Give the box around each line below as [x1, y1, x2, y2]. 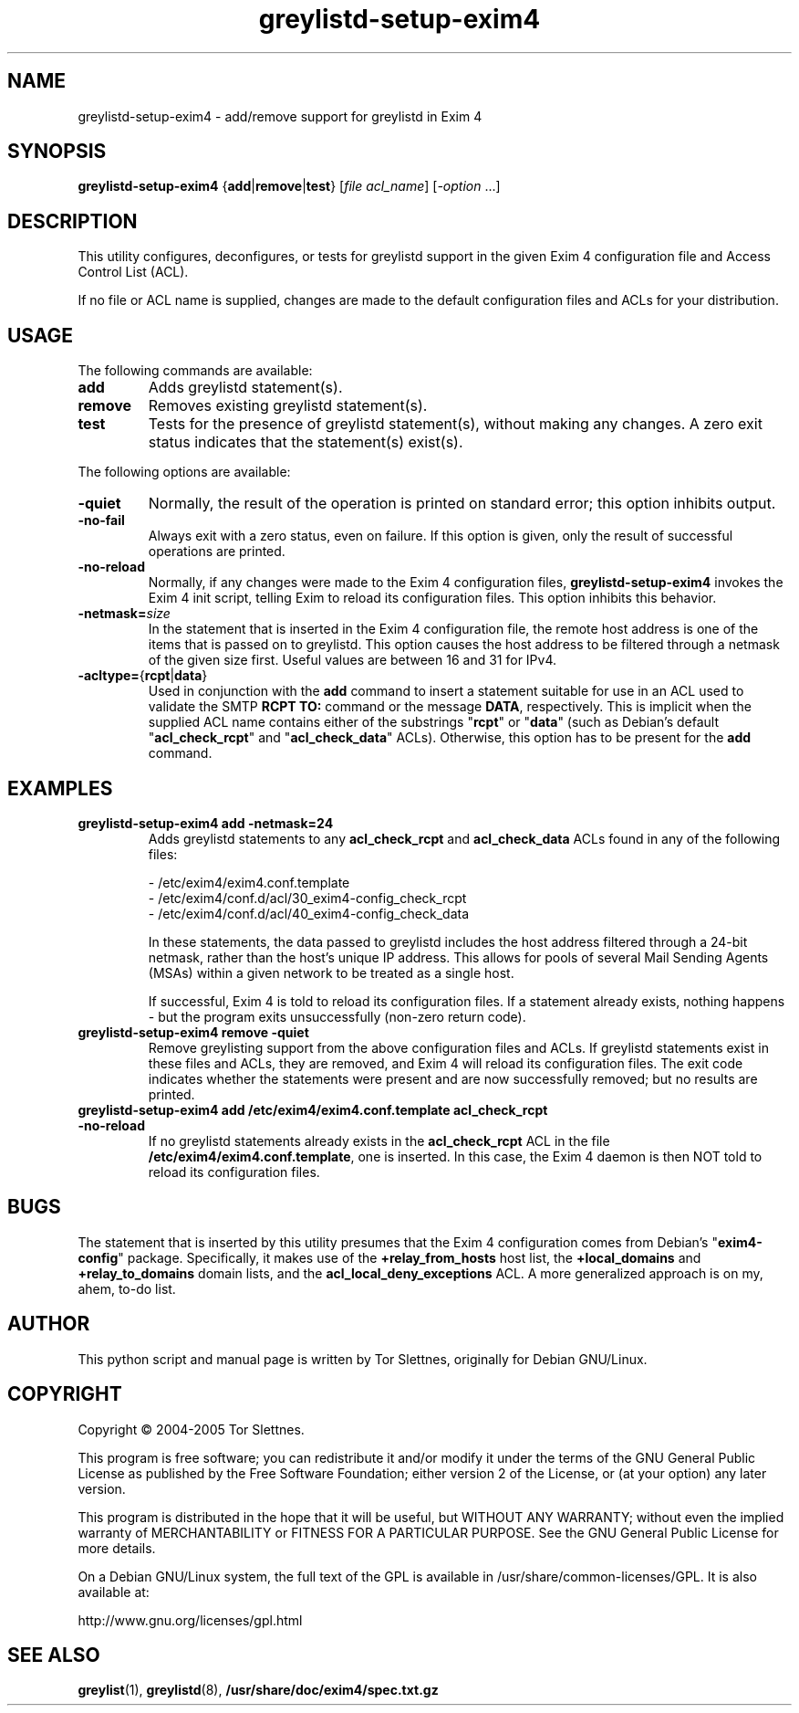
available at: [78, 1583, 150, 1600]
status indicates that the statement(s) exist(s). [148, 433, 463, 452]
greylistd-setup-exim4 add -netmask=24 [78, 814, 334, 831]
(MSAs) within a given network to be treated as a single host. [148, 964, 514, 981]
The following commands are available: [78, 363, 313, 379]
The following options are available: [78, 464, 291, 480]
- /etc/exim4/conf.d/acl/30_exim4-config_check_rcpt [148, 889, 467, 906]
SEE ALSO [7, 1643, 100, 1666]
